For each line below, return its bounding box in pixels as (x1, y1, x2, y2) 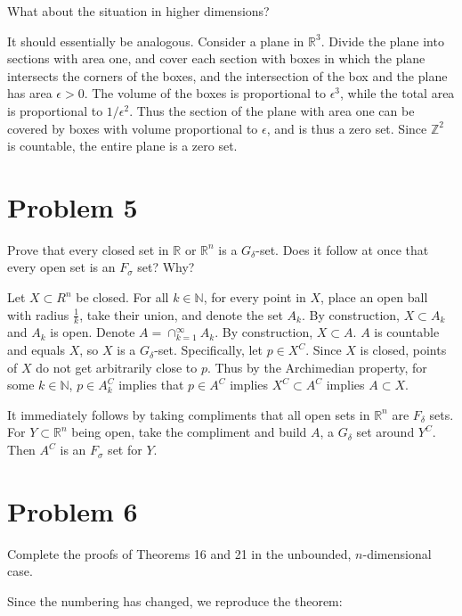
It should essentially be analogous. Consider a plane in (7, 31, 304, 50)
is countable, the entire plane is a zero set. (7, 136, 238, 155)
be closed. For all (76, 288, 169, 307)
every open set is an (7, 258, 116, 276)
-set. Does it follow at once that (255, 240, 429, 259)
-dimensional (362, 544, 432, 563)
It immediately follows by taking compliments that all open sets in (7, 405, 370, 423)
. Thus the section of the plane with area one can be (129, 101, 415, 119)
